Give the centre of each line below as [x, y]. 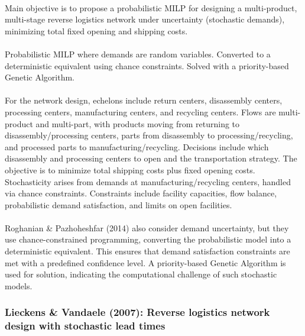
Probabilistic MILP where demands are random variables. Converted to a [138, 54]
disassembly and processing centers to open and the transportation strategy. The [151, 158]
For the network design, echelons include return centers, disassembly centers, [144, 100]
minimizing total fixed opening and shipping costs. [96, 30]
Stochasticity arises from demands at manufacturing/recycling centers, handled [148, 181]
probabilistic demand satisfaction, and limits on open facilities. [119, 204]
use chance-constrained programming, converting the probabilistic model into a [148, 239]
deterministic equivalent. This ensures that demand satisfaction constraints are [147, 251]
